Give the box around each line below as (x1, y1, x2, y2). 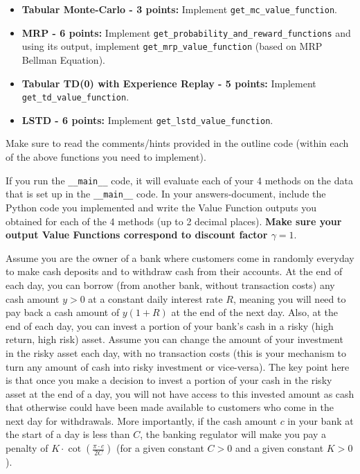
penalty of (6, 441, 48, 455)
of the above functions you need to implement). (6, 150, 206, 164)
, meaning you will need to (233, 291, 346, 306)
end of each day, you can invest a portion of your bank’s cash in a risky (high (6, 318, 334, 333)
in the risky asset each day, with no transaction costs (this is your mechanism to (6, 345, 346, 360)
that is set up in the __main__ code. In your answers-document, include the (6, 186, 326, 201)
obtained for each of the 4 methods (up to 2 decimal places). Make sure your (6, 213, 342, 228)
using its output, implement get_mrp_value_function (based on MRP (21, 39, 323, 53)
